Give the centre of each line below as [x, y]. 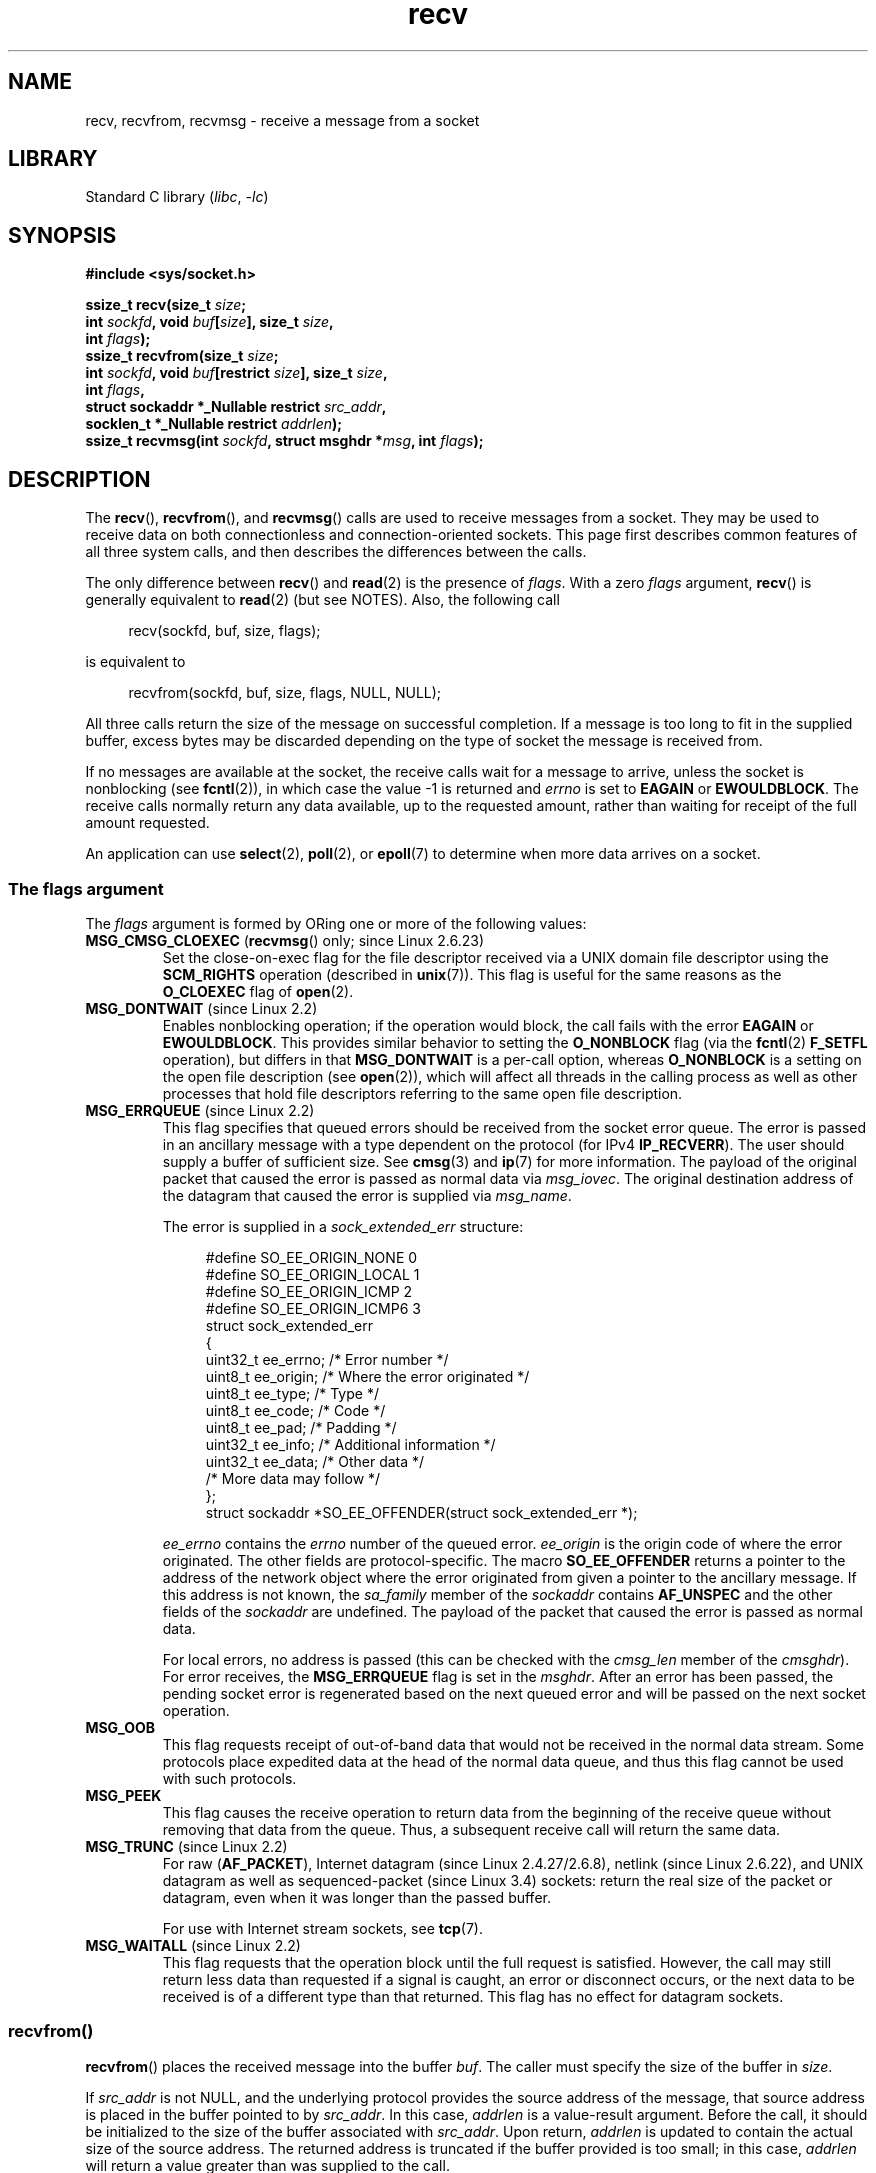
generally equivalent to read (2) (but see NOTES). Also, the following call [322, 600]
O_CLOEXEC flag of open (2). [258, 991]
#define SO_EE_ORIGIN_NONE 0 [311, 1257]
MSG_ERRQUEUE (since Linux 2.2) [200, 1110]
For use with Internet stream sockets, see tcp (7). [322, 1928]
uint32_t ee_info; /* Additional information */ [350, 1444]
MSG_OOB [120, 1727]
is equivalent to [135, 662]
